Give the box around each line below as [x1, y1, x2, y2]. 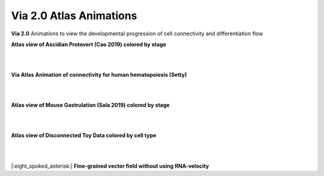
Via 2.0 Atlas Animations [11, 9, 137, 22]
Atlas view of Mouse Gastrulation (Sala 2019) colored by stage [11, 102, 170, 109]
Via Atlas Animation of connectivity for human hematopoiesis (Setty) [11, 71, 187, 78]
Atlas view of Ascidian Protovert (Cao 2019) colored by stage [11, 41, 166, 48]
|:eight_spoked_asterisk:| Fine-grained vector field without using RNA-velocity [11, 162, 209, 169]
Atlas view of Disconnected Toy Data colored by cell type [11, 132, 157, 139]
